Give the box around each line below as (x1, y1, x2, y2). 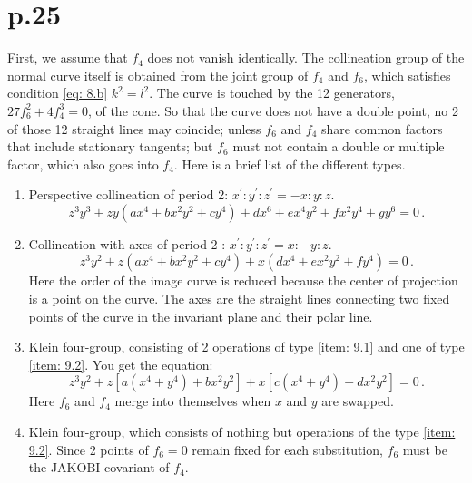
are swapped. (321, 391, 394, 411)
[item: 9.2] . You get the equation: (28, 354, 213, 373)
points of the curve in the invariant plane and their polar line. (28, 306, 373, 325)
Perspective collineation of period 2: (28, 185, 229, 204)
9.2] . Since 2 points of (28, 440, 149, 459)
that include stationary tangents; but (7, 137, 213, 156)
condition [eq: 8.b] (7, 83, 108, 102)
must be (402, 440, 447, 459)
